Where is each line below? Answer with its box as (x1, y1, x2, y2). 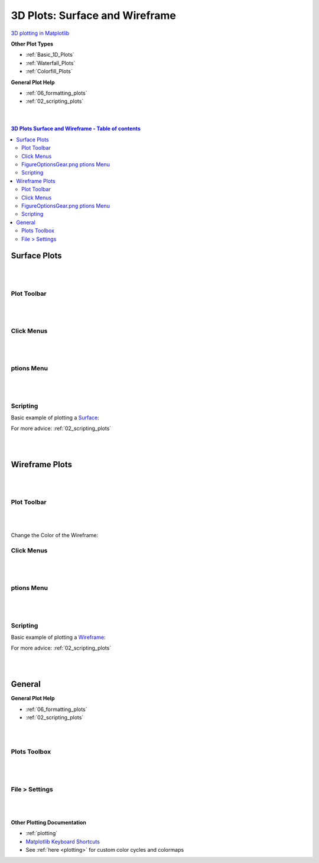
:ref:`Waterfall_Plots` (25, 59, 76, 66)
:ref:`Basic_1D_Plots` (25, 51, 74, 59)
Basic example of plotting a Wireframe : (11, 633, 106, 641)
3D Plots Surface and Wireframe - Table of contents (11, 125, 141, 132)
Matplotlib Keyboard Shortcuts (25, 838, 100, 845)
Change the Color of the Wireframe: (11, 532, 99, 539)
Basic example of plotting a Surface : (11, 414, 100, 421)
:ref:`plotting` (25, 830, 58, 837)
